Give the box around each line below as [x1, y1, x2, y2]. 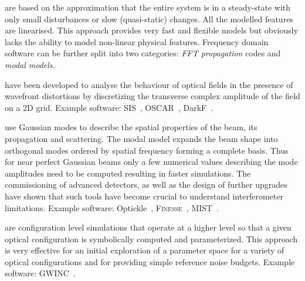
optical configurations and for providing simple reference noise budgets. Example [5, 255, 295, 268]
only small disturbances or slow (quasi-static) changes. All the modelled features [5, 12, 293, 25]
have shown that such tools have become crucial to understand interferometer [5, 189, 283, 202]
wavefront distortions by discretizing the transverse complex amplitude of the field [5, 90, 300, 102]
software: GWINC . [5, 267, 76, 279]
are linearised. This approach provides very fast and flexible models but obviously [5, 24, 299, 36]
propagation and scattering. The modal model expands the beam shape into [5, 132, 278, 144]
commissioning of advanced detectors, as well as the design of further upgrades [5, 178, 287, 191]
